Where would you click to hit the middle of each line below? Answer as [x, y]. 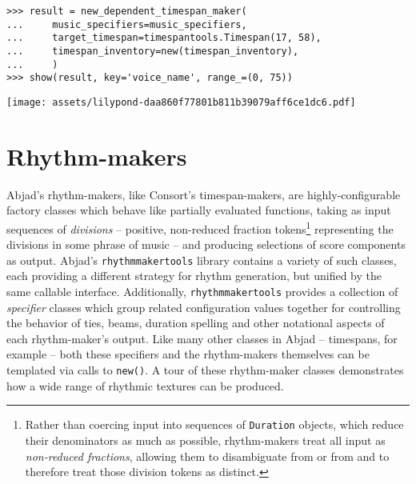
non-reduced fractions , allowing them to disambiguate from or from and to [207, 456]
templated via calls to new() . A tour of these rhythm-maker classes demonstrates [205, 370]
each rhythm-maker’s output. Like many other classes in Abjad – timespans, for [202, 338]
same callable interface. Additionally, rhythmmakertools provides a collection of [202, 291]
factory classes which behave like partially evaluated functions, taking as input [199, 210]
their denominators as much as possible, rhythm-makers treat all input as [205, 440]
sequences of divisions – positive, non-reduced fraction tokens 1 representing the [200, 227]
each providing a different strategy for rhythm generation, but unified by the [194, 276]
